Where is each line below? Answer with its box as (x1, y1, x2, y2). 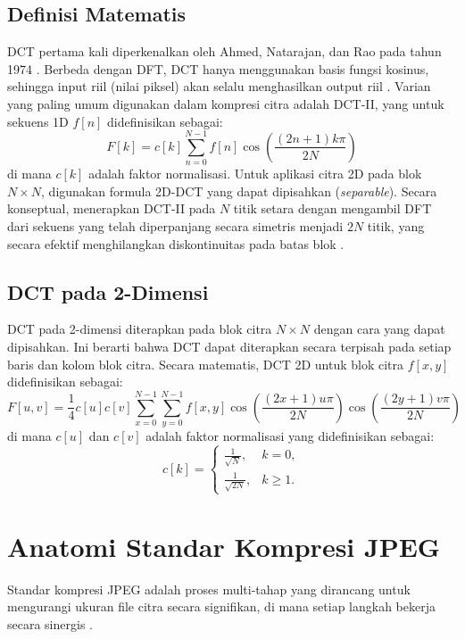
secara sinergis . (7, 614, 93, 633)
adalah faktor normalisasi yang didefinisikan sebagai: (145, 426, 435, 444)
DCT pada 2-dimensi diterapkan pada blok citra (7, 319, 272, 338)
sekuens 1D (7, 112, 69, 130)
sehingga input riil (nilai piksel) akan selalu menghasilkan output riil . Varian (7, 77, 431, 95)
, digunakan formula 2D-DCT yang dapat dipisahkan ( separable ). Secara (41, 181, 437, 200)
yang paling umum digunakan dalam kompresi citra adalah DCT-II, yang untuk (7, 94, 444, 112)
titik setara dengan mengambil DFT (233, 199, 432, 218)
